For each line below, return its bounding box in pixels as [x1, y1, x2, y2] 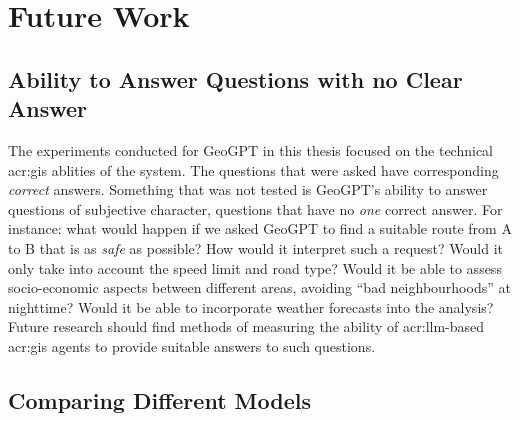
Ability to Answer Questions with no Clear [8, 63, 463, 94]
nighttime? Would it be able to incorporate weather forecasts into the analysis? [8, 296, 494, 317]
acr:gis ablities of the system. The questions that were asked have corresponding [8, 159, 499, 180]
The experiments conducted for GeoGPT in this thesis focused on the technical [8, 139, 494, 160]
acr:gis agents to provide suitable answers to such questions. [8, 335, 376, 356]
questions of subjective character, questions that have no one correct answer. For [8, 198, 503, 219]
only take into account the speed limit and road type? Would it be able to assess [8, 257, 502, 278]
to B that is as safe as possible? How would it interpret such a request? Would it [8, 237, 504, 258]
